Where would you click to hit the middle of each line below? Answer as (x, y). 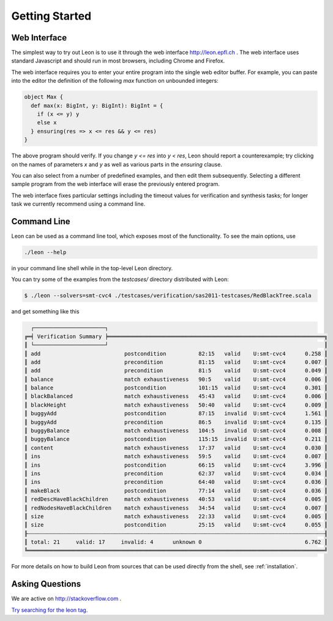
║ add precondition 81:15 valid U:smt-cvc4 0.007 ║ (176, 362)
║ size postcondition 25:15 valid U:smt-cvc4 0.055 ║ (176, 525)
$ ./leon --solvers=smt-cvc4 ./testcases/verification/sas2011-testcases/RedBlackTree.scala (168, 296)
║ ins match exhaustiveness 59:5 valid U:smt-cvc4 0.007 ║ (176, 457)
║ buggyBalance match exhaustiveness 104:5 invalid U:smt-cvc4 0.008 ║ (176, 431)
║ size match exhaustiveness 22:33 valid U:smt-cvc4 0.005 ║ (176, 516)
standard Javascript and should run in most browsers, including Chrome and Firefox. (118, 61)
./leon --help (45, 252)
